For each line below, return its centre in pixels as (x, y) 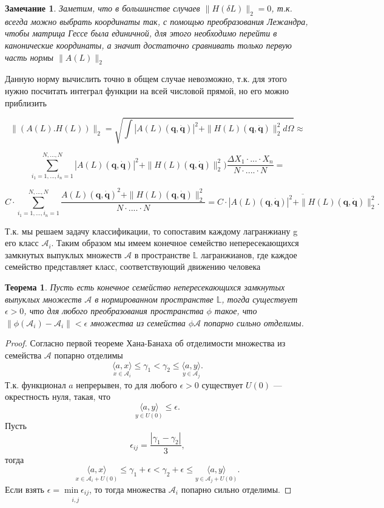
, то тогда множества (128, 489)
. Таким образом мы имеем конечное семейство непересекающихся (175, 243)
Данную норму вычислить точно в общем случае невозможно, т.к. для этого (146, 79)
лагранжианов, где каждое (249, 254)
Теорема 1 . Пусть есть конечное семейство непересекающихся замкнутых (145, 287)
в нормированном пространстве (154, 299)
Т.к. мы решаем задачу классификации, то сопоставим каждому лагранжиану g (151, 231)
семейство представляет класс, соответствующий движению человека (133, 266)
